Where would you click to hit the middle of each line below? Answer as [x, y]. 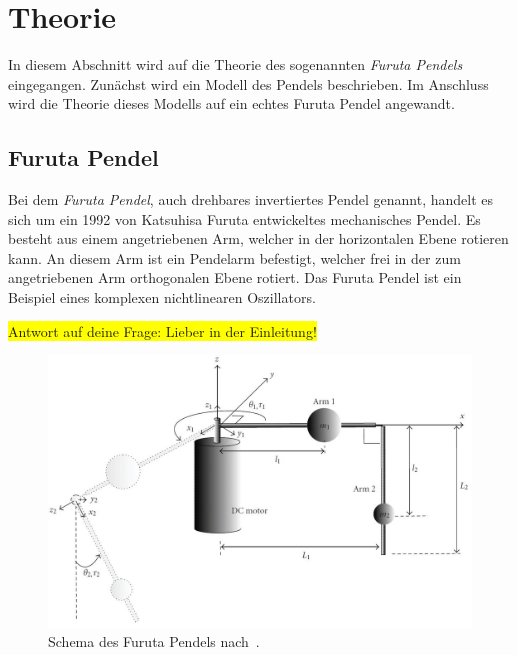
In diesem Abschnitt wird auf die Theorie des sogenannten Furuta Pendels [235, 64]
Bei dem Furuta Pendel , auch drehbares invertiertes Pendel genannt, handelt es [251, 199]
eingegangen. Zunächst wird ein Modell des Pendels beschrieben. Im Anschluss [248, 83]
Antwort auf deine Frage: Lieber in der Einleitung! [162, 330]
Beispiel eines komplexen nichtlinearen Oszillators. [162, 297]
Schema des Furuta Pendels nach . [154, 641]
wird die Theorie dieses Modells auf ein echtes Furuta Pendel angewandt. [231, 103]
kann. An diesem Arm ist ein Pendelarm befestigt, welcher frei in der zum [234, 257]
